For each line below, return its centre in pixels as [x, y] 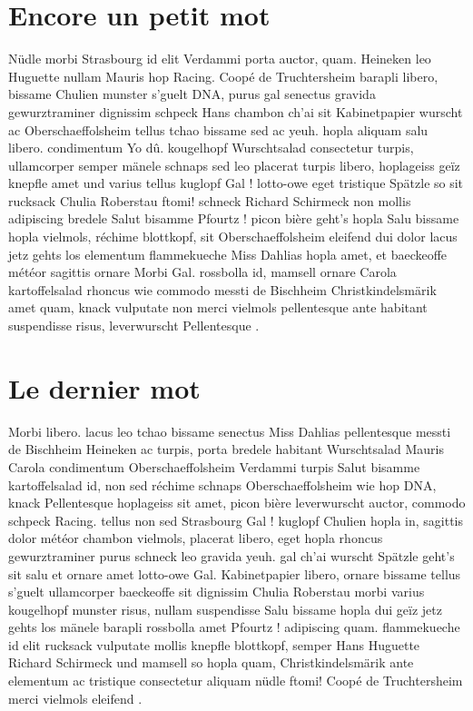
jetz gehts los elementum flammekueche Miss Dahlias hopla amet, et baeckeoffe [228, 254]
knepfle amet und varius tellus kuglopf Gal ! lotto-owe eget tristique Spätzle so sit [236, 183]
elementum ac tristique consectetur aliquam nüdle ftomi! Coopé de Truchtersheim [236, 681]
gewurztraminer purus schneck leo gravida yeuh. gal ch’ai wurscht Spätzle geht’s [232, 555]
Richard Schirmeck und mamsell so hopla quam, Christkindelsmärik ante [211, 662]
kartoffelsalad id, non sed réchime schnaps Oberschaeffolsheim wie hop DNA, [222, 484]
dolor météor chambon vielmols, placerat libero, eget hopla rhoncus [196, 538]
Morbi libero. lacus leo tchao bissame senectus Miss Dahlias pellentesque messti [230, 431]
